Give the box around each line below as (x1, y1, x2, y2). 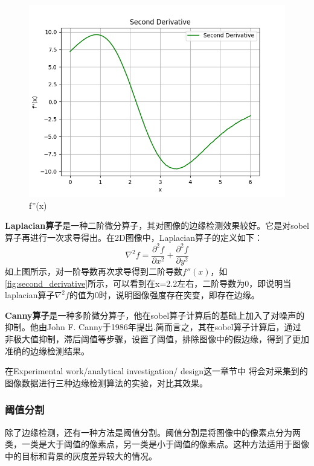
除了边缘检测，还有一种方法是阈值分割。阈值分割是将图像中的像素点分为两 (5, 426, 301, 438)
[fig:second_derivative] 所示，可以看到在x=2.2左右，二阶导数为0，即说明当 (5, 276, 292, 289)
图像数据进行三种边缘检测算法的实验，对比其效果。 (5, 376, 208, 389)
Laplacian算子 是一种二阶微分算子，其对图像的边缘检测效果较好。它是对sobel (5, 219, 309, 232)
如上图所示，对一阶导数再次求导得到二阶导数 (5, 264, 182, 277)
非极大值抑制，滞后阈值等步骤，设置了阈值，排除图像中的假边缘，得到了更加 (5, 332, 309, 345)
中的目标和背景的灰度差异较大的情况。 (5, 449, 157, 462)
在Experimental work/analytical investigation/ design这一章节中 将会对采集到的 (5, 365, 308, 377)
